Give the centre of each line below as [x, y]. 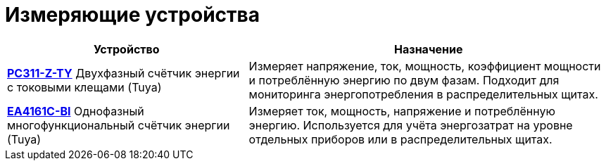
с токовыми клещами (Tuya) [84, 87]
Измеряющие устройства [132, 15]
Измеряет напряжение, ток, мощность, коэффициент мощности [425, 66]
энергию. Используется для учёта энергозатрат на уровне [411, 125]
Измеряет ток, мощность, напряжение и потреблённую [402, 111]
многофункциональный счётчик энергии [119, 125]
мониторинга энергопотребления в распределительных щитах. [423, 94]
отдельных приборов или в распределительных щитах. [400, 139]
